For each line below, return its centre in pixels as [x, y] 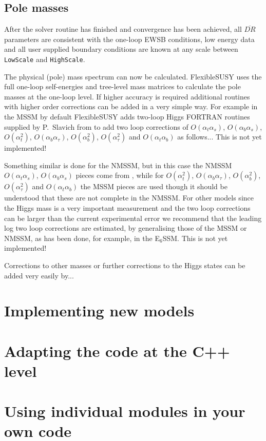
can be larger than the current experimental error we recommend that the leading [133, 218]
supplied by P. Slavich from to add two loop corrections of [96, 126]
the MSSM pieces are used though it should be [154, 186]
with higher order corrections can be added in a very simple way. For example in [131, 106]
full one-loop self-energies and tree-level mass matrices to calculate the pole [122, 86]
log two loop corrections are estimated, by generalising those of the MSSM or [126, 228]
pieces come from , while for [120, 175]
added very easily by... [39, 275]
